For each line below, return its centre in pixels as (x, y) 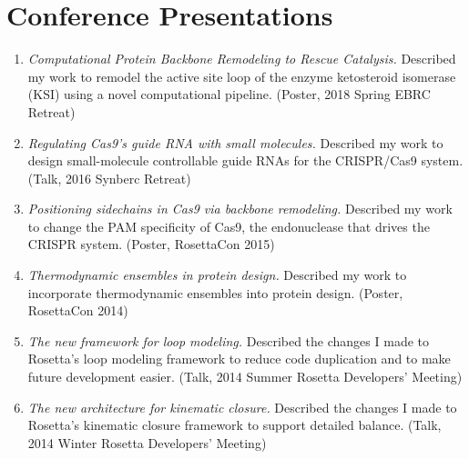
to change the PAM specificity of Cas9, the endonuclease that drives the (229, 226)
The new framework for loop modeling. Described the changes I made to (228, 340)
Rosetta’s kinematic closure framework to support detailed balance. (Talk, (234, 425)
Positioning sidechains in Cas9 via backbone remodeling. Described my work (240, 209)
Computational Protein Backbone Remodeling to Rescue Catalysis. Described (242, 59)
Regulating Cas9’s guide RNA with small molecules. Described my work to (235, 142)
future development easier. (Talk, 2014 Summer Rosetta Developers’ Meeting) (245, 377)
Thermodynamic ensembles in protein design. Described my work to (217, 275)
